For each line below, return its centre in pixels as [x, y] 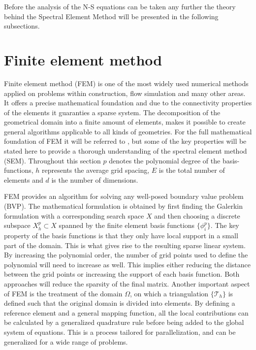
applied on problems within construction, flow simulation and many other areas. [125, 93]
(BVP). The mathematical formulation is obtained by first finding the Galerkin [123, 206]
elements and [24, 179]
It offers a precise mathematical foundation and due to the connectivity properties [128, 103]
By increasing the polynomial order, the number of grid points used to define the [126, 255]
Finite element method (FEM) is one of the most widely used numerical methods [126, 83]
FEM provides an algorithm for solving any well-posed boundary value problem [124, 196]
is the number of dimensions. [95, 179]
